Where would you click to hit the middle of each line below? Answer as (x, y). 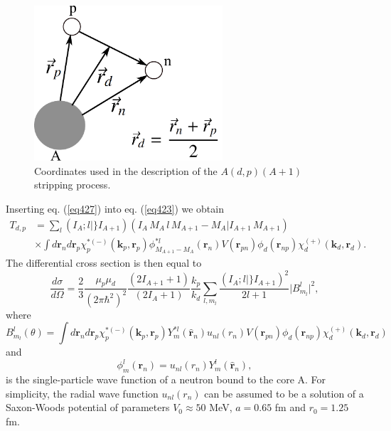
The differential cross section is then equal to (104, 263)
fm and (290, 407)
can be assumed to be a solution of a (284, 393)
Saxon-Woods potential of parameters (88, 407)
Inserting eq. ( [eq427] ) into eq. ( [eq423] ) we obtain (115, 208)
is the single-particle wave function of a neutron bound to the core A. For (166, 379)
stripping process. (73, 185)
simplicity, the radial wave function (82, 393)
